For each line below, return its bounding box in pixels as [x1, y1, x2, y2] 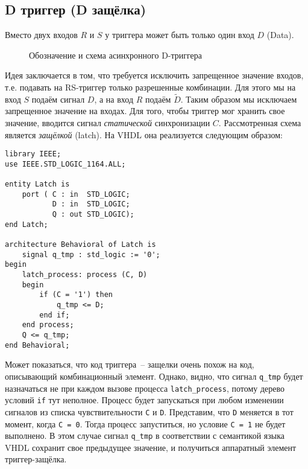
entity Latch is [5, 180, 70, 189]
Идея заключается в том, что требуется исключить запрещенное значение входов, [5, 69, 304, 81]
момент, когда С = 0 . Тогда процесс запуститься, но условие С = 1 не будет [5, 417, 286, 430]
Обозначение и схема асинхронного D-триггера [29, 48, 203, 61]
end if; [39, 310, 70, 319]
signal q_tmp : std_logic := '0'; [22, 250, 160, 259]
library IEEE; [5, 150, 61, 159]
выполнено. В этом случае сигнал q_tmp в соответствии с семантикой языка [5, 429, 285, 442]
